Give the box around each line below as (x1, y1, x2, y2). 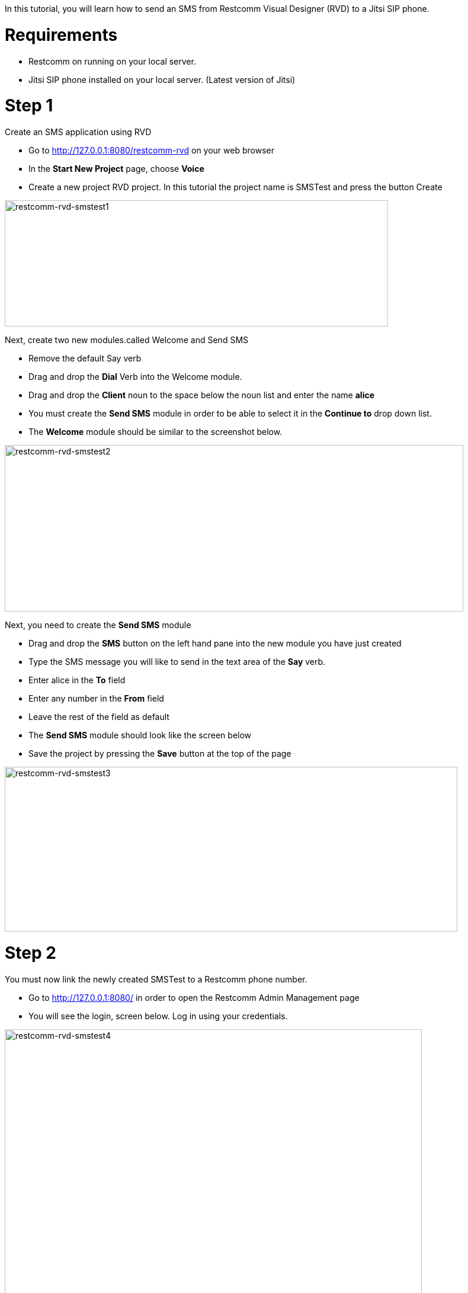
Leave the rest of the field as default (28, 712, 169, 722)
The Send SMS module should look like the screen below (28, 730, 252, 740)
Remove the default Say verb (28, 353, 142, 363)
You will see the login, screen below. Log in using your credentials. (28, 1010, 288, 1021)
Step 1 (5, 95, 53, 116)
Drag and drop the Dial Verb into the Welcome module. (28, 372, 242, 382)
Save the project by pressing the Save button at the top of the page (28, 748, 291, 758)
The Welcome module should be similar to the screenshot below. (28, 427, 283, 437)
